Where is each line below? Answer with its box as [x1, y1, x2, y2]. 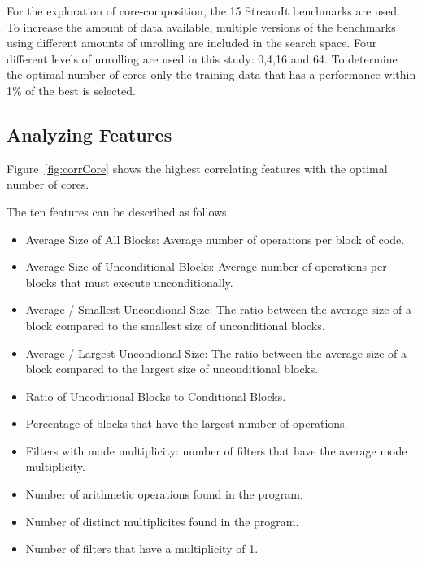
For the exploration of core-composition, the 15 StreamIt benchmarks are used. [7, 2, 401, 19]
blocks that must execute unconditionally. [25, 273, 233, 290]
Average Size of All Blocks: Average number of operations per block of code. [25, 230, 405, 247]
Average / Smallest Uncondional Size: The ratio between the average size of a [25, 301, 412, 318]
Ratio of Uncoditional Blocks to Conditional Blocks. [25, 387, 286, 404]
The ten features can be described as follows [7, 203, 227, 220]
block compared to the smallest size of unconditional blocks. [25, 316, 325, 333]
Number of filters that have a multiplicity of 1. [25, 540, 259, 557]
